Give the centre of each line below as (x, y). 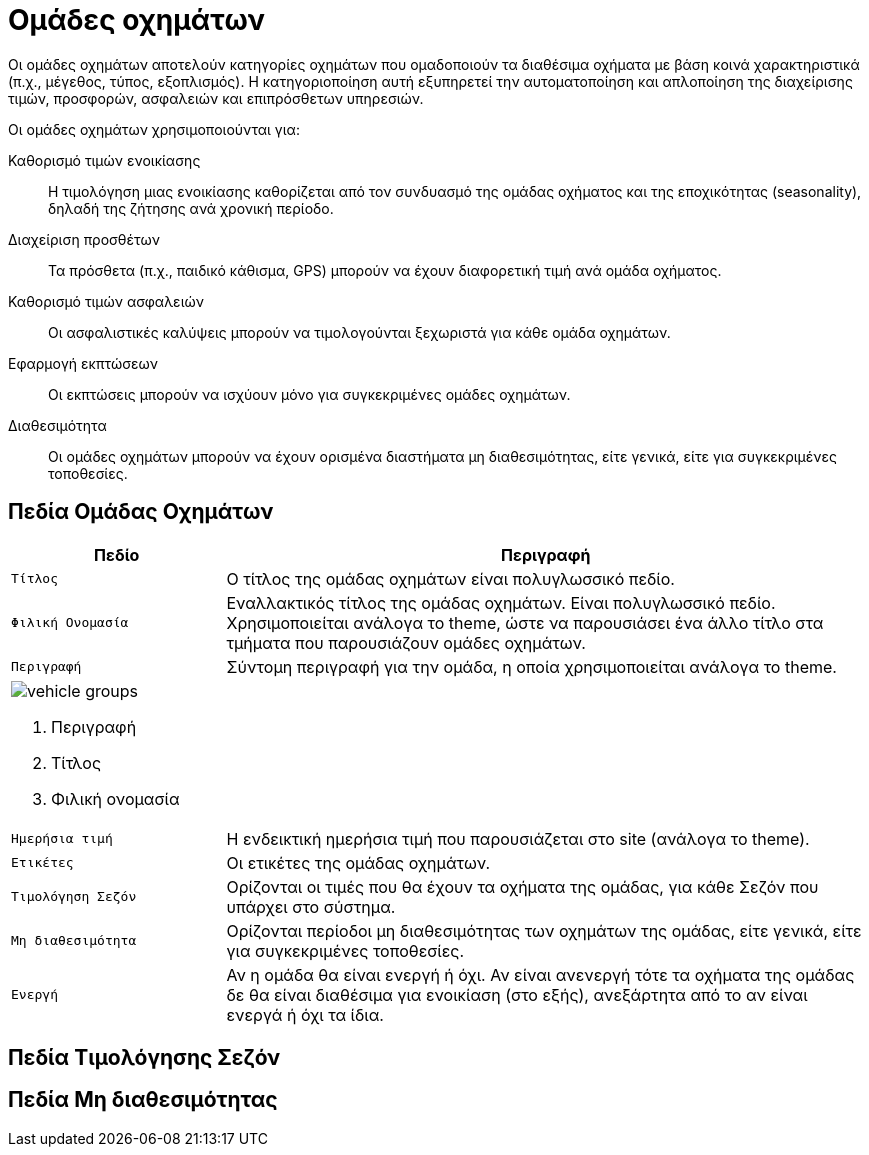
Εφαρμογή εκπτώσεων (83, 363)
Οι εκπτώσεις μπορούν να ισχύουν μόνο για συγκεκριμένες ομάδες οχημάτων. (309, 394)
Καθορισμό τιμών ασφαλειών (106, 301)
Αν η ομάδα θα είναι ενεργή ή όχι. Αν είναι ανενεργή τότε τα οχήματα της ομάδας (540, 974)
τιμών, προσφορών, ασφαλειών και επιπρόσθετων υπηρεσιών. (216, 98)
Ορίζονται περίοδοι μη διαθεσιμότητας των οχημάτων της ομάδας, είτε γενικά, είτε (544, 930)
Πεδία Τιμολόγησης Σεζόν (144, 1058)
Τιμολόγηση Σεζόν (74, 897)
